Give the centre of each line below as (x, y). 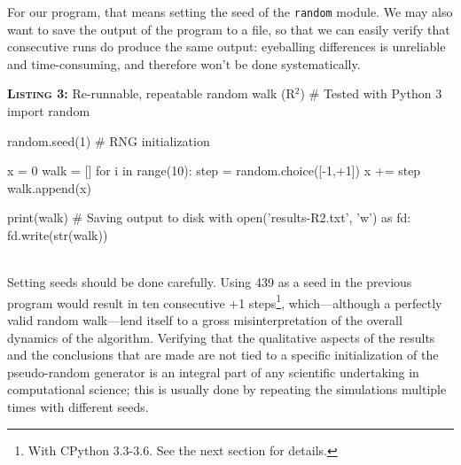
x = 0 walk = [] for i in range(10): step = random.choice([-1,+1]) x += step (214, 170)
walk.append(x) (49, 187)
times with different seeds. (78, 407)
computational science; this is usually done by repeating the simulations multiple (227, 389)
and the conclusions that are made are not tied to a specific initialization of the (223, 355)
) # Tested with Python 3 (371, 93)
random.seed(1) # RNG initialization (109, 140)
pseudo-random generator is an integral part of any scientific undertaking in (213, 372)
